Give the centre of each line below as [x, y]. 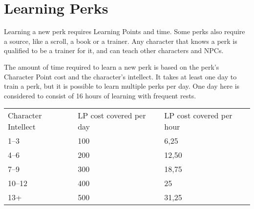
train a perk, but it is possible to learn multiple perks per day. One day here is [122, 86]
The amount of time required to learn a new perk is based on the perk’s [112, 66]
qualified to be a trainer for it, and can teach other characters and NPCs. [114, 50]
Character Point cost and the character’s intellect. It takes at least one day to [120, 76]
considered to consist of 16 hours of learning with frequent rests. [100, 95]
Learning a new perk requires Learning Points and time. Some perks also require [125, 31]
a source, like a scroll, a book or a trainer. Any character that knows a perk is [121, 41]
